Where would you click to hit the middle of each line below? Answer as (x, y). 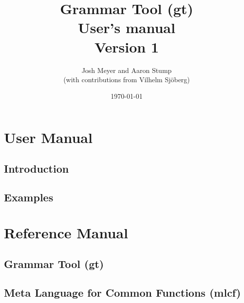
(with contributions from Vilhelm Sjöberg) (127, 80)
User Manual (48, 137)
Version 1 (127, 46)
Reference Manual (66, 233)
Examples (29, 197)
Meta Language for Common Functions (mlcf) (122, 292)
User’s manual (127, 27)
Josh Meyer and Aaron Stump (127, 70)
